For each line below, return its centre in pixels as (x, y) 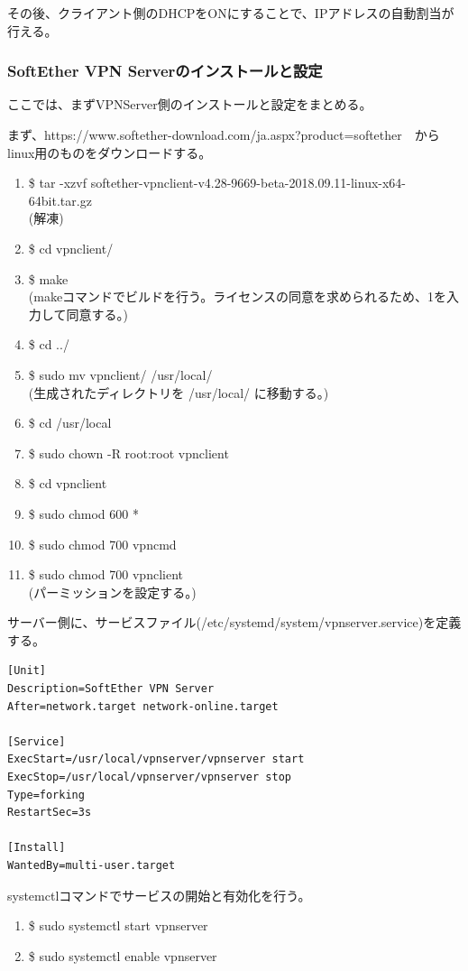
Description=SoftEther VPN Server (111, 689)
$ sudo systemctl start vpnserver (118, 925)
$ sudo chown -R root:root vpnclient (128, 453)
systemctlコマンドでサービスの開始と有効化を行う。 (159, 895)
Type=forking (46, 795)
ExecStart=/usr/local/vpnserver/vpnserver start (156, 759)
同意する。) (97, 314)
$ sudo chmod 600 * (83, 513)
